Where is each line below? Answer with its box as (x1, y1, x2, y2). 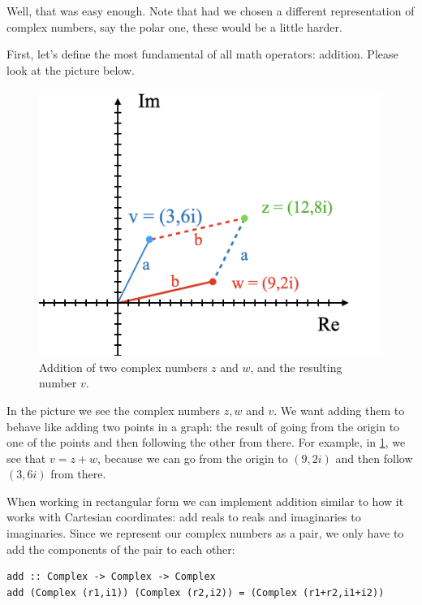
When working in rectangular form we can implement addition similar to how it (6, 492, 404, 509)
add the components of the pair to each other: (6, 540, 235, 557)
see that (6, 449, 46, 466)
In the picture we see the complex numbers (6, 401, 221, 418)
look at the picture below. (6, 61, 135, 78)
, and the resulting (250, 358, 342, 375)
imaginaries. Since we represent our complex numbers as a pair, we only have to (6, 525, 404, 542)
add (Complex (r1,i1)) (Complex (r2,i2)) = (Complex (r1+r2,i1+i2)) (6, 586, 385, 599)
